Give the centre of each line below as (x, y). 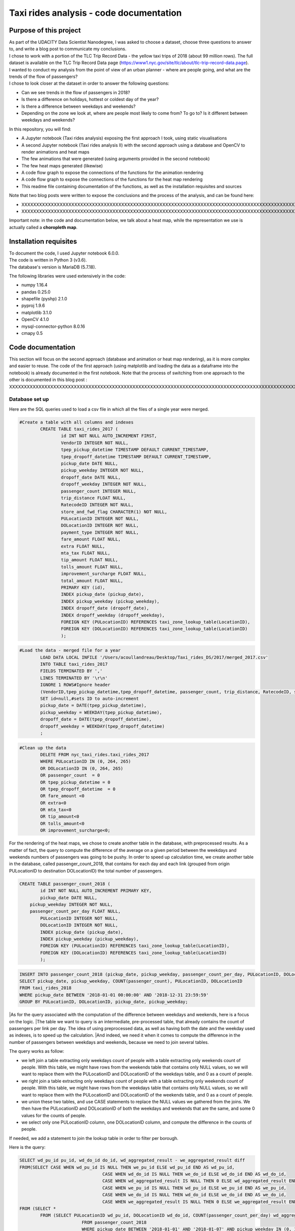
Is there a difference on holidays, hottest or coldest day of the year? (90, 99)
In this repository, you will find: (40, 129)
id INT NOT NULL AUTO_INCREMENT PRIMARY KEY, (96, 891)
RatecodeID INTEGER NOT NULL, (97, 505)
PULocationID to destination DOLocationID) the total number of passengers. (86, 871)
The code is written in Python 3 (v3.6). (48, 260)
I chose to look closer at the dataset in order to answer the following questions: (89, 83)
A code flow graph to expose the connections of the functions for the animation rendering (112, 173)
